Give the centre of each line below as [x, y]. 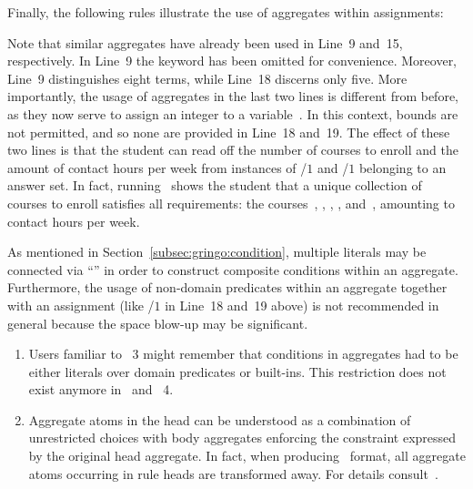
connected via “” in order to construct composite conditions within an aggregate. [233, 269]
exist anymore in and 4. [101, 389]
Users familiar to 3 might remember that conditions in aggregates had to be [243, 354]
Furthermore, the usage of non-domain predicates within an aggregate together [227, 287]
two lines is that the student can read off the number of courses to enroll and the [233, 150]
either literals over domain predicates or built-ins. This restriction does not [237, 371]
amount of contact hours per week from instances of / [157, 167]
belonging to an [403, 167]
